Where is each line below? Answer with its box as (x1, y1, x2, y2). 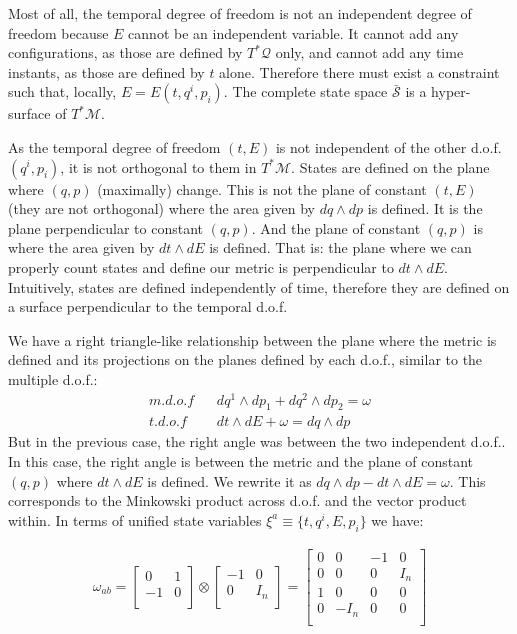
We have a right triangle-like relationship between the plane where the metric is (8, 329, 497, 350)
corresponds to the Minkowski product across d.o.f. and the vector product (8, 490, 467, 511)
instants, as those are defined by (8, 61, 205, 82)
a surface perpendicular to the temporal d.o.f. (8, 296, 288, 317)
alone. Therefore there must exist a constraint (219, 61, 500, 82)
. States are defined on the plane (291, 156, 490, 177)
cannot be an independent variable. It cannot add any (128, 22, 459, 43)
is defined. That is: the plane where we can (209, 237, 472, 258)
